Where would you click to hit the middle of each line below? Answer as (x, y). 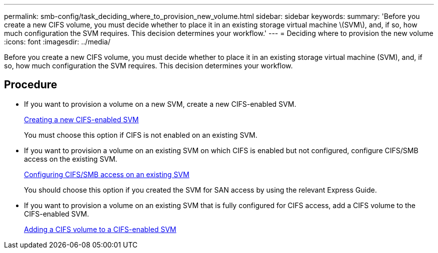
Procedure (31, 85)
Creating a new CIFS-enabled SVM (81, 119)
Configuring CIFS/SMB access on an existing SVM (107, 174)
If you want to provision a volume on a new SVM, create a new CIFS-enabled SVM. (160, 104)
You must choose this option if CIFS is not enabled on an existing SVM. (141, 135)
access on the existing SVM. (71, 159)
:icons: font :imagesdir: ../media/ (57, 42)
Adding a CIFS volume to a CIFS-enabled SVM (100, 229)
